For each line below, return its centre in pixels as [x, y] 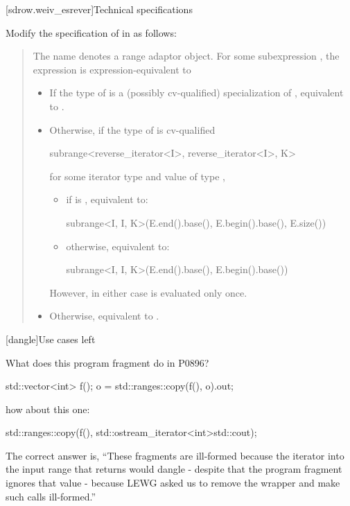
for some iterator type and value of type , [137, 176]
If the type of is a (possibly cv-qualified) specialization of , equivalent [196, 93]
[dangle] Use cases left [51, 339]
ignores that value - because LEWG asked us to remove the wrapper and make [173, 483]
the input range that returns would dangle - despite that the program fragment [174, 469]
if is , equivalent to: [107, 199]
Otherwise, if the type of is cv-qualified [132, 129]
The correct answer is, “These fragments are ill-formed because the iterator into [175, 455]
